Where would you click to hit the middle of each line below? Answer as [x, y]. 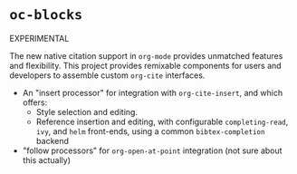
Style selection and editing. [87, 111]
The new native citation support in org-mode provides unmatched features [146, 55]
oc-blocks [46, 15]
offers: [35, 102]
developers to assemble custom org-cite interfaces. [107, 75]
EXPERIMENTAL [39, 38]
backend [53, 140]
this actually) [46, 159]
